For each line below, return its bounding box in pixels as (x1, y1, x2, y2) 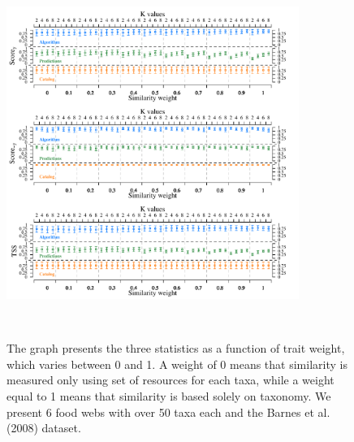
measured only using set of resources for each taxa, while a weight (6, 371, 335, 388)
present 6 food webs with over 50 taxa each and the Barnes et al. (6, 403, 330, 420)
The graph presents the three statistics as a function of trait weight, (6, 340, 345, 357)
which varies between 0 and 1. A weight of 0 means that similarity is (6, 355, 348, 372)
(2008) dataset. (6, 419, 81, 436)
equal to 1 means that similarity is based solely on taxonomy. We (6, 387, 331, 404)
